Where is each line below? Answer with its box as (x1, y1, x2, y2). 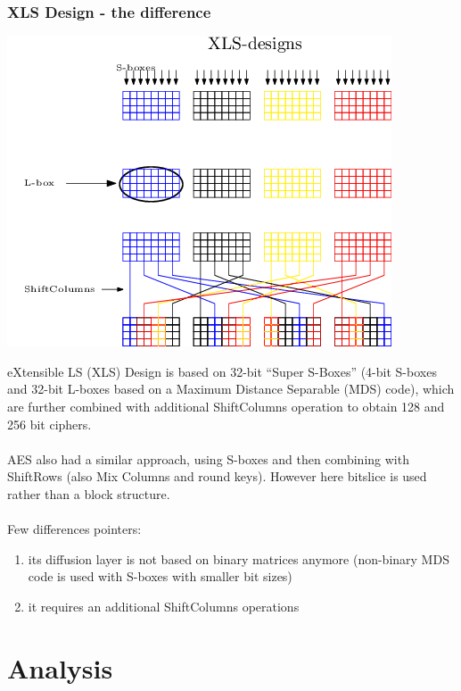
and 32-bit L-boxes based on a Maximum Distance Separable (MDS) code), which (7, 379, 455, 398)
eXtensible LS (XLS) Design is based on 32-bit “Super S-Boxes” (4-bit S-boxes (7, 362, 437, 380)
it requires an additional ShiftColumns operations (28, 596, 300, 615)
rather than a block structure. (7, 484, 170, 503)
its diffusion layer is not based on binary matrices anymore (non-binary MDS (28, 549, 449, 568)
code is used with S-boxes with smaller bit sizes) (28, 567, 292, 586)
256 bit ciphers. (7, 414, 92, 433)
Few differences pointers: (7, 520, 142, 538)
